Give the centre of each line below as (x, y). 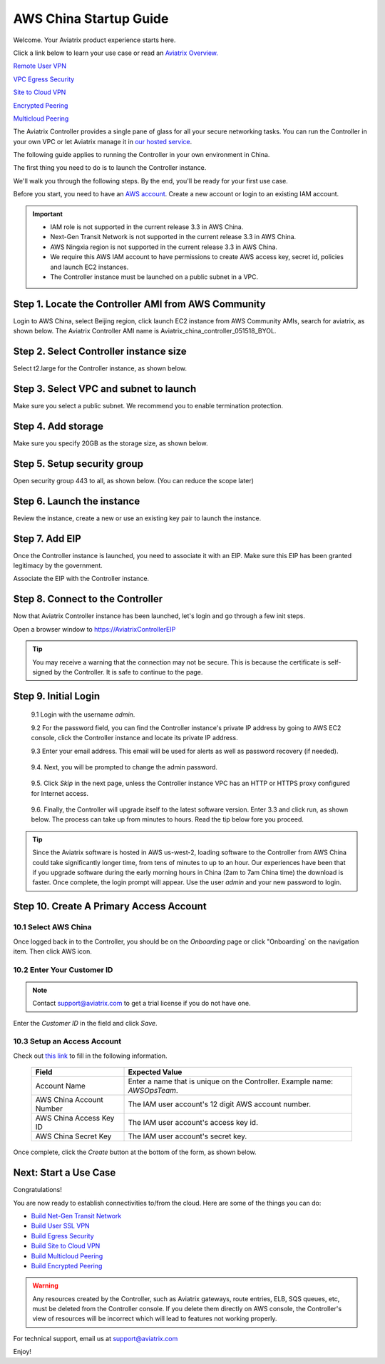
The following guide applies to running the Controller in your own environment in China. (142, 155)
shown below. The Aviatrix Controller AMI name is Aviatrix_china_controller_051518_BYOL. (145, 331)
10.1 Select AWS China (52, 927)
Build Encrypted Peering (67, 1266)
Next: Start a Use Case (65, 1173)
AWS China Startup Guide (91, 19)
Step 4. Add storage (58, 426)
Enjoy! (22, 1352)
